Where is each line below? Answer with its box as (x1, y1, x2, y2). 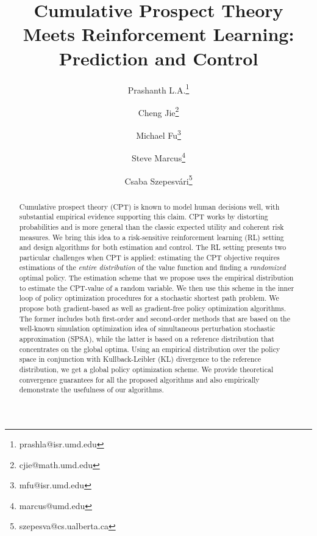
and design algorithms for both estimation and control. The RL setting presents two (19, 242, 287, 252)
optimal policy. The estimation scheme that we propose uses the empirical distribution (19, 273, 294, 283)
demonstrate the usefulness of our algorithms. (19, 384, 164, 395)
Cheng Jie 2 (138, 104, 179, 119)
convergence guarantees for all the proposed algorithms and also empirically (19, 374, 260, 384)
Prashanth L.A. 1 (127, 81, 190, 96)
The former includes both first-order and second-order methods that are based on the (19, 313, 290, 323)
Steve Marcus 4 (131, 150, 185, 164)
